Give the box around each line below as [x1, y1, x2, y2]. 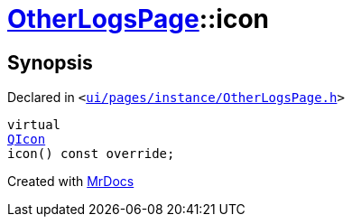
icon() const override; [7, 146, 175, 162]
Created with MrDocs [7, 173, 134, 190]
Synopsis [7, 51, 93, 74]
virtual [7, 117, 61, 133]
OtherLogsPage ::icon [7, 4, 270, 34]
